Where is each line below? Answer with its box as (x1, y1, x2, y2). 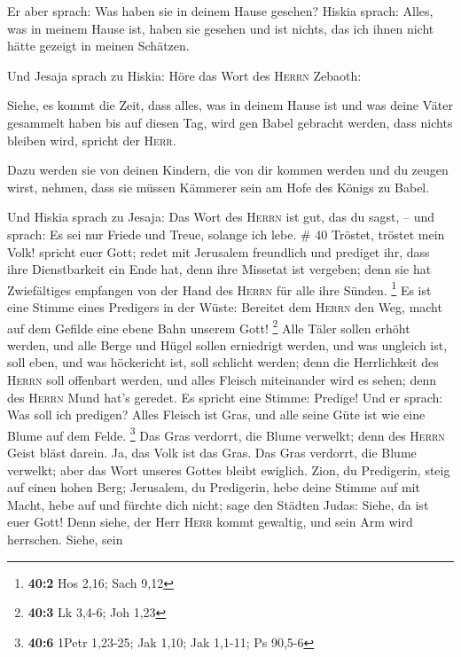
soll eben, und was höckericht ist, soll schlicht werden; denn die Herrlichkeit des (7, 353, 439, 372)
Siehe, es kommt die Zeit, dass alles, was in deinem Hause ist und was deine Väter (7, 96, 454, 114)
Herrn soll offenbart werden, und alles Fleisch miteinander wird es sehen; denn (7, 371, 436, 388)
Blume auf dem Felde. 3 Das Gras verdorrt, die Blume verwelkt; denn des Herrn (7, 423, 445, 444)
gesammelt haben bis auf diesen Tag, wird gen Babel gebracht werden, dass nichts (7, 113, 453, 131)
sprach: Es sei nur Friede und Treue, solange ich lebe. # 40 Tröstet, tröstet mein (7, 224, 445, 243)
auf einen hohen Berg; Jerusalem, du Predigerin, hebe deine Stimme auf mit (7, 478, 420, 497)
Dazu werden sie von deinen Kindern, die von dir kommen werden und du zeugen (7, 160, 449, 179)
